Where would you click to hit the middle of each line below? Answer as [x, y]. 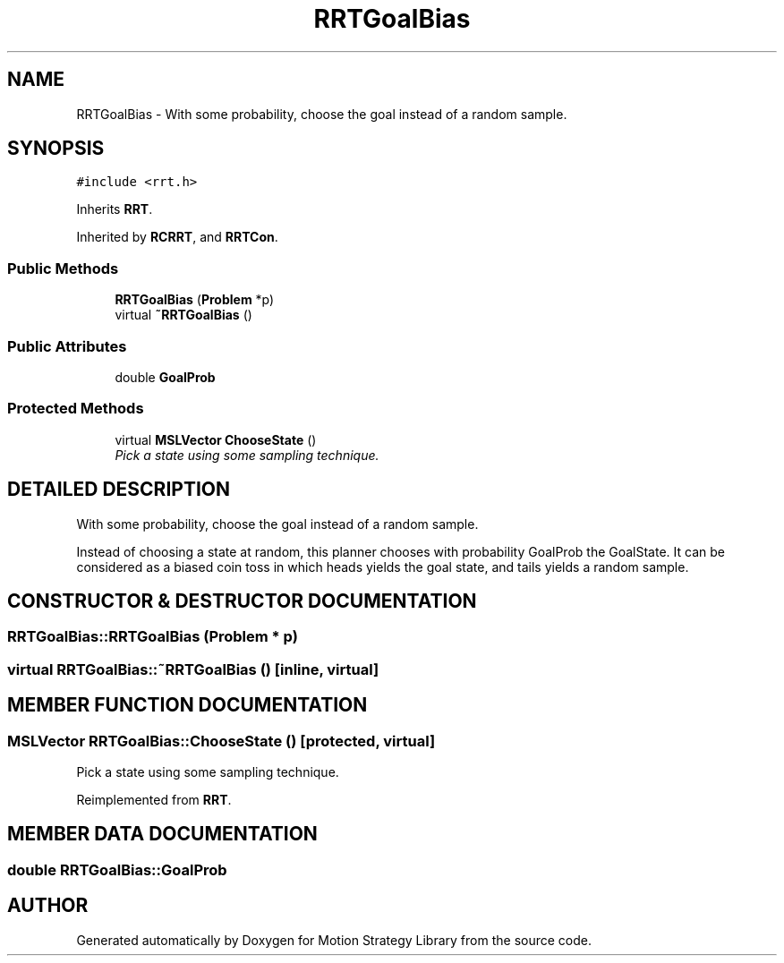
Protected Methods [76, 409]
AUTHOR [48, 906]
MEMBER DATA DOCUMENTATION [162, 834]
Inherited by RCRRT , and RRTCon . [177, 237]
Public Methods [63, 268]
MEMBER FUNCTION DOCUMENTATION [187, 705]
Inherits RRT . [115, 209]
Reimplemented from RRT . [154, 799]
